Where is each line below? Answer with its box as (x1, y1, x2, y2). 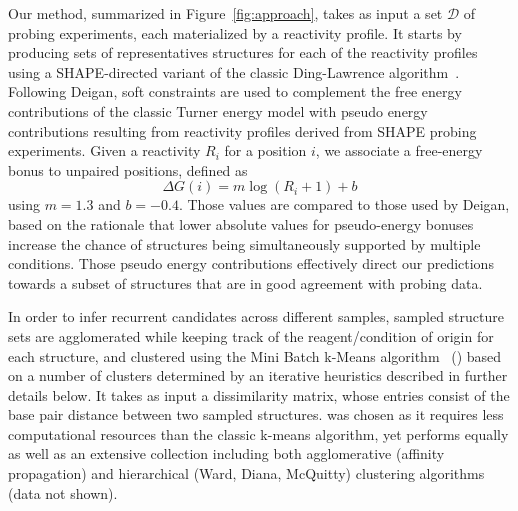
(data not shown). (8, 482, 118, 503)
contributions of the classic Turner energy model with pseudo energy (8, 100, 428, 121)
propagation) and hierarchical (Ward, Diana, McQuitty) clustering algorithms (8, 463, 485, 484)
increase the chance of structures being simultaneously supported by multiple (8, 233, 481, 254)
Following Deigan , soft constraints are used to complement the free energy (8, 81, 462, 102)
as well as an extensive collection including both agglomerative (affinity (8, 443, 445, 464)
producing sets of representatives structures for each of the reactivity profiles (8, 42, 478, 63)
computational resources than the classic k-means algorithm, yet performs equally (8, 423, 509, 444)
